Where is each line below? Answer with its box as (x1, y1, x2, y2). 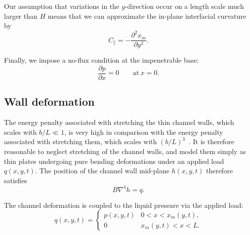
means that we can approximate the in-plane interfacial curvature (47, 10, 247, 21)
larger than (4, 10, 38, 21)
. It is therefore (188, 136, 234, 147)
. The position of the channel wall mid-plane (35, 165, 169, 176)
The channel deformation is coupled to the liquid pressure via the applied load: (4, 199, 244, 210)
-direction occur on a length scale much (125, 1, 244, 11)
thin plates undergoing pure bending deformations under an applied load (4, 156, 224, 166)
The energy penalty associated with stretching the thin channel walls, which (4, 117, 234, 127)
